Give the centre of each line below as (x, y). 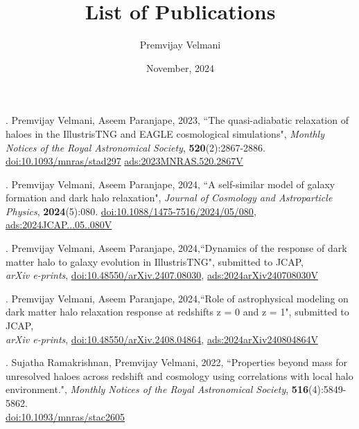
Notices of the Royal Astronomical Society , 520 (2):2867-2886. (135, 147)
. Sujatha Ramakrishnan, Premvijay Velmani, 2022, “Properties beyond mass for (177, 362)
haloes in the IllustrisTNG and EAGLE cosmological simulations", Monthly (165, 133)
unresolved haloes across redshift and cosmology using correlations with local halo (179, 375)
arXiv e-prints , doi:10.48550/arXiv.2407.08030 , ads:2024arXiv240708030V (162, 275)
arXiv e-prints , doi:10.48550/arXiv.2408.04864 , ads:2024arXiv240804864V (162, 339)
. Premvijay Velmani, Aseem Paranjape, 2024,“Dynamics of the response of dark (176, 248)
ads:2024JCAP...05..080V (59, 225)
